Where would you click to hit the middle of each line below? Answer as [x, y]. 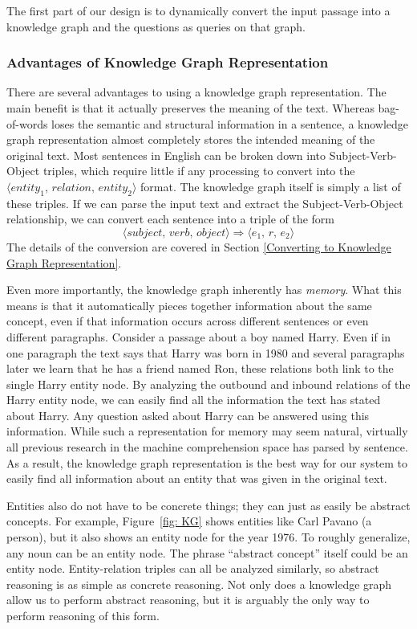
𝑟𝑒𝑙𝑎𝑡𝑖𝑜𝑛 [71, 188]
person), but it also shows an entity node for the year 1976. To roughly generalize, [208, 537]
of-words [27, 123]
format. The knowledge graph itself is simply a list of [271, 186]
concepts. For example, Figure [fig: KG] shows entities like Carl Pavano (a [189, 521]
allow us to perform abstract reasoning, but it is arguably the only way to [188, 600]
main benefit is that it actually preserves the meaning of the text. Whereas [190, 108]
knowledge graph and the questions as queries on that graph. [156, 26]
